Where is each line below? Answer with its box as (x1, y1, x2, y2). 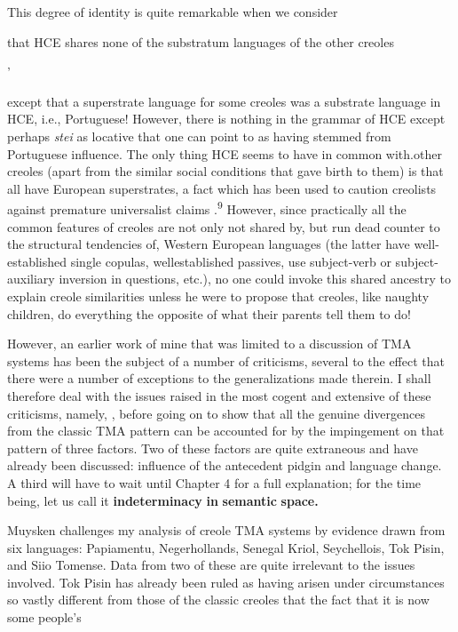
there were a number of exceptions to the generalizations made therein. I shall (7, 369, 431, 388)
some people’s (7, 608, 82, 627)
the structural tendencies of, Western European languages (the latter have (7, 235, 410, 253)
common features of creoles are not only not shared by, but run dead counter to (7, 217, 440, 236)
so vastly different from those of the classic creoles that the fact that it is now (7, 590, 430, 609)
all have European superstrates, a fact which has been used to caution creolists (7, 179, 437, 197)
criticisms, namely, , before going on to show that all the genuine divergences (7, 404, 425, 422)
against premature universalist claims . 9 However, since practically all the (7, 197, 407, 218)
